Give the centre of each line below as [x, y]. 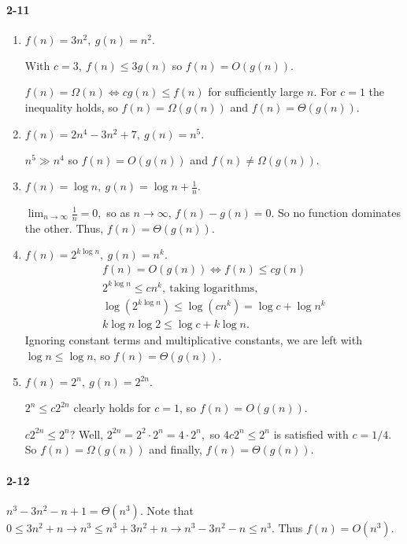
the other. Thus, [64, 228]
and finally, [176, 449]
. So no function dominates [336, 212]
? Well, [87, 434]
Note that [170, 510]
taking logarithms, [214, 288]
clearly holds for [112, 408]
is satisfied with [311, 434]
